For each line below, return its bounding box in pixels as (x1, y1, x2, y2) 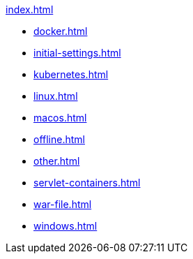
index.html (6, 3, 54, 15)
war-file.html (33, 198, 92, 210)
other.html (33, 155, 80, 167)
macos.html (33, 112, 87, 124)
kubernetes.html (33, 68, 109, 80)
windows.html (33, 220, 98, 232)
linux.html (33, 90, 78, 102)
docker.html (33, 25, 88, 37)
